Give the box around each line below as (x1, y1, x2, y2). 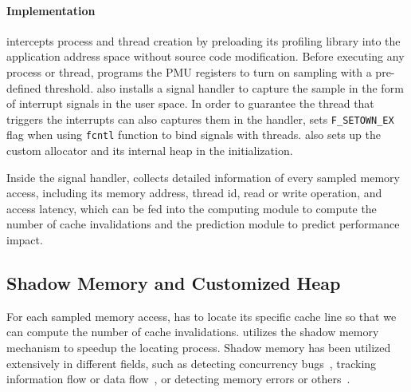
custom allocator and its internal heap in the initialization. (6, 142, 293, 159)
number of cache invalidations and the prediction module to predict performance (6, 216, 400, 232)
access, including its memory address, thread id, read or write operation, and (6, 184, 382, 201)
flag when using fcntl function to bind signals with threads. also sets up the (6, 126, 382, 143)
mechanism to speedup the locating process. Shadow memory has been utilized (6, 339, 391, 356)
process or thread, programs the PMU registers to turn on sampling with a (6, 63, 372, 80)
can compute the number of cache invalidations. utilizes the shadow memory (6, 323, 379, 340)
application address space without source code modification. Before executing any (6, 48, 405, 65)
